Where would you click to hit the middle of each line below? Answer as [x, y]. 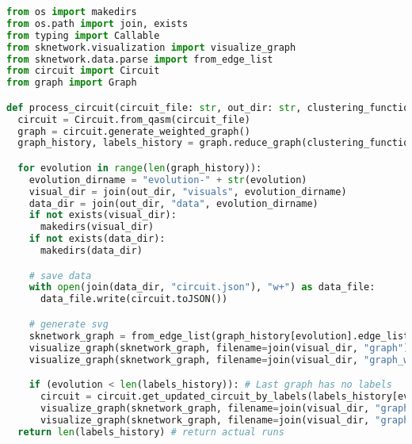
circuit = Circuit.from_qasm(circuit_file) [134, 119]
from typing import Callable [83, 35]
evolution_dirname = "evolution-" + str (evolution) [168, 180]
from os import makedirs [72, 12]
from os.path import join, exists [97, 23]
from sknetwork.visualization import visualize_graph [151, 47]
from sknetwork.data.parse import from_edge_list [140, 59]
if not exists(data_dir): [97, 239]
